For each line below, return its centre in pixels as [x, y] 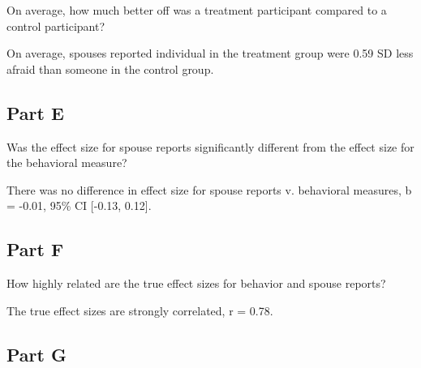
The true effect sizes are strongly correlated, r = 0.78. [140, 310]
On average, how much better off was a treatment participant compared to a [197, 10]
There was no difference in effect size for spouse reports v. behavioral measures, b [209, 189]
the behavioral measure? [67, 163]
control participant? [56, 26]
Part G [37, 354]
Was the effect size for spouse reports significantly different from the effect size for [210, 146]
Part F [35, 249]
